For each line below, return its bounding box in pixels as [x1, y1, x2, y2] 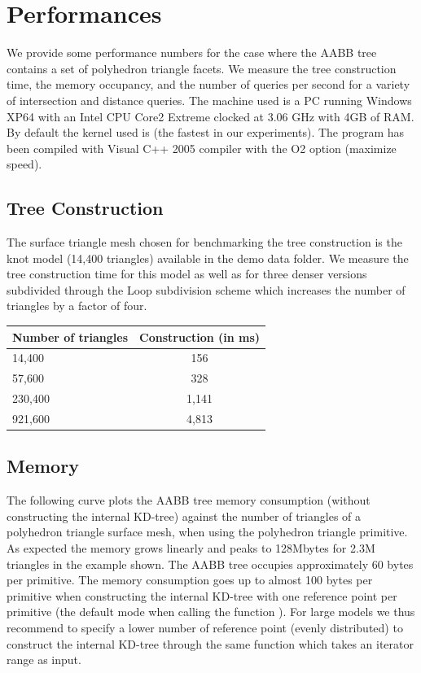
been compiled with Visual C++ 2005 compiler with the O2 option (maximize [7, 139, 397, 156]
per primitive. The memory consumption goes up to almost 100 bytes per [7, 571, 373, 588]
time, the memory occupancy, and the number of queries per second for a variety [7, 76, 410, 93]
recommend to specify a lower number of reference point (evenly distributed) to [7, 618, 403, 636]
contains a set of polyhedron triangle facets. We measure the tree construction [7, 59, 397, 76]
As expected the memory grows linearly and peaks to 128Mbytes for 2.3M [7, 540, 375, 556]
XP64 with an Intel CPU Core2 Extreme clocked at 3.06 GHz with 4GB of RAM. [7, 107, 414, 125]
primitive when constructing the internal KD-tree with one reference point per [7, 587, 397, 604]
